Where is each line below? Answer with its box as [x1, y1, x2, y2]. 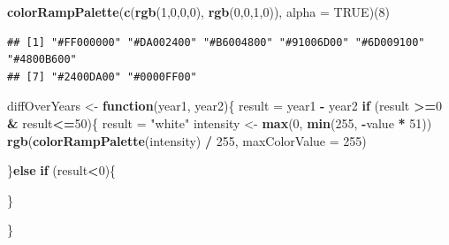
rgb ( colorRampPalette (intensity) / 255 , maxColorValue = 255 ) [7, 131, 367, 149]
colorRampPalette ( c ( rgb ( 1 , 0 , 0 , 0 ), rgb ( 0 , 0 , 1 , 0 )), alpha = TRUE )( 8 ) [7, 3, 390, 20]
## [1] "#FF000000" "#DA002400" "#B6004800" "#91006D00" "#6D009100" [7, 35, 425, 49]
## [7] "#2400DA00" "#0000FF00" [7, 70, 197, 83]
